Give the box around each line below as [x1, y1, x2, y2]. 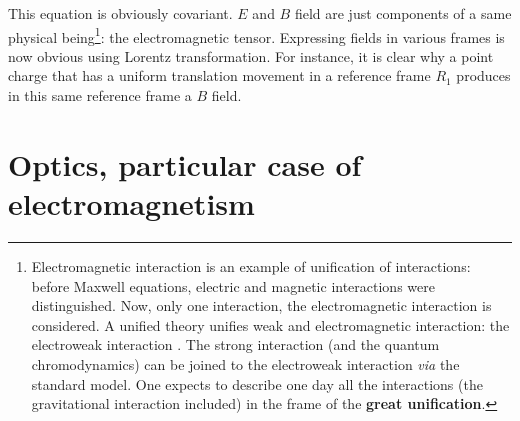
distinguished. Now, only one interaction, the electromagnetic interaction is [31, 295, 492, 316]
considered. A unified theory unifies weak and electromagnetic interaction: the [31, 314, 510, 335]
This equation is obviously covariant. [8, 3, 233, 23]
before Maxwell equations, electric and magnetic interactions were [31, 275, 435, 296]
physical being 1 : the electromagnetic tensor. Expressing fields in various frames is [8, 23, 505, 47]
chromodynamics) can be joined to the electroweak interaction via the [31, 353, 460, 374]
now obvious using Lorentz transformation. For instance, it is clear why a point [8, 45, 494, 66]
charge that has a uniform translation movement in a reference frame [8, 65, 431, 86]
